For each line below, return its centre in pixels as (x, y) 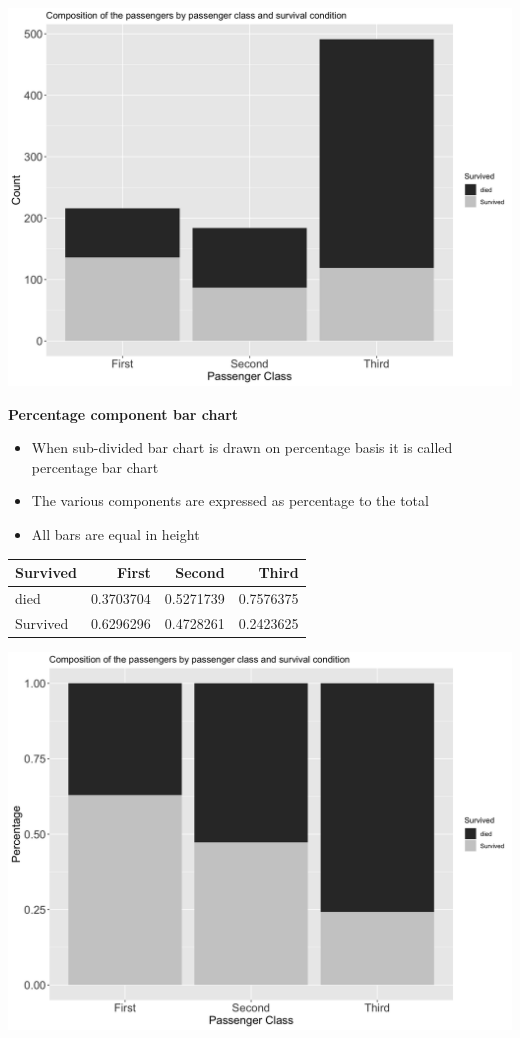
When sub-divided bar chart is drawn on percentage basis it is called (242, 447)
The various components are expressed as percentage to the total (230, 500)
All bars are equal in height (115, 533)
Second (200, 572)
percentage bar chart (95, 466)
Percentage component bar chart (123, 413)
